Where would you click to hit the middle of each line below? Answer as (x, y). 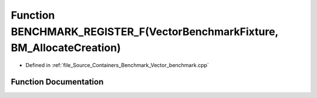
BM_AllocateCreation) (66, 48)
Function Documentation (57, 82)
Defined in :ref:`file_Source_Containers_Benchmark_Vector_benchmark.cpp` (117, 65)
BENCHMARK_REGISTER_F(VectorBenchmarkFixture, (145, 32)
